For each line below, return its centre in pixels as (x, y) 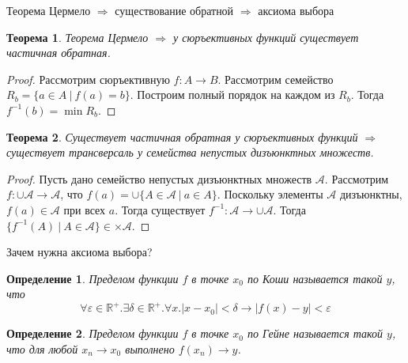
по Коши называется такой (315, 278)
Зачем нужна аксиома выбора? (79, 252)
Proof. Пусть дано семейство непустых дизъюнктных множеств (159, 178)
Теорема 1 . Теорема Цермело (77, 37)
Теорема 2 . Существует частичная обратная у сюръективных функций (182, 136)
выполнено (150, 349)
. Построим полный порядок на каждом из (232, 95)
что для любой (42, 349)
